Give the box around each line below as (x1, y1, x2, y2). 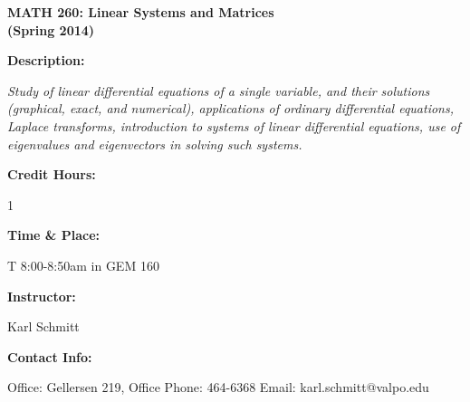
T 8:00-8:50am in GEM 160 (7, 255, 159, 274)
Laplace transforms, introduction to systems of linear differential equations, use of (7, 116, 461, 135)
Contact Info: (7, 347, 92, 366)
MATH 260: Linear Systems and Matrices (7, 3, 274, 21)
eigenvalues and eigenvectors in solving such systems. (7, 134, 302, 153)
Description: (7, 51, 85, 70)
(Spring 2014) (7, 20, 95, 39)
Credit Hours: (7, 165, 96, 184)
